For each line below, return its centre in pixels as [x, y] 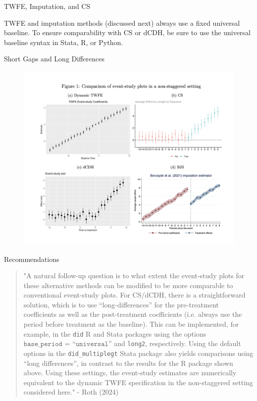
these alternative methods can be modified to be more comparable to [128, 285]
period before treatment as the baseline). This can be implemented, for [131, 324]
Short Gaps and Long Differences [54, 59]
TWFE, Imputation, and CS [47, 6]
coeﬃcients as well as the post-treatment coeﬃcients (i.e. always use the [133, 314]
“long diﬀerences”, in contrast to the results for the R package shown [128, 363]
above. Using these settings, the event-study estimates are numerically [130, 373]
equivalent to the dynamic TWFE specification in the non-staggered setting [138, 382]
